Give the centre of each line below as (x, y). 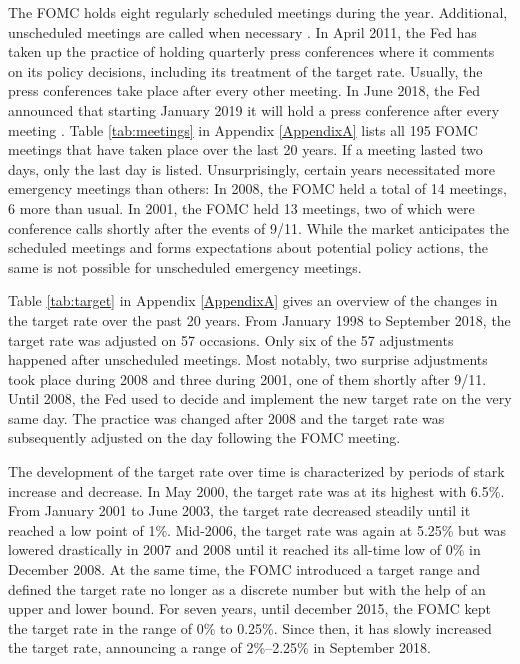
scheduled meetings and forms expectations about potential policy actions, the (248, 247)
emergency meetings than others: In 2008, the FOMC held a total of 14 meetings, (258, 188)
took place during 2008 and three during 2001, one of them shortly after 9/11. (247, 378)
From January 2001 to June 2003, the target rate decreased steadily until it (239, 510)
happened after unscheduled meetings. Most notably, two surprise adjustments (248, 359)
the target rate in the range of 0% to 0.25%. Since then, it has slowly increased (250, 627)
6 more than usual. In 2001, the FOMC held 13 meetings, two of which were (241, 207)
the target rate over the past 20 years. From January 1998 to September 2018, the (259, 319)
